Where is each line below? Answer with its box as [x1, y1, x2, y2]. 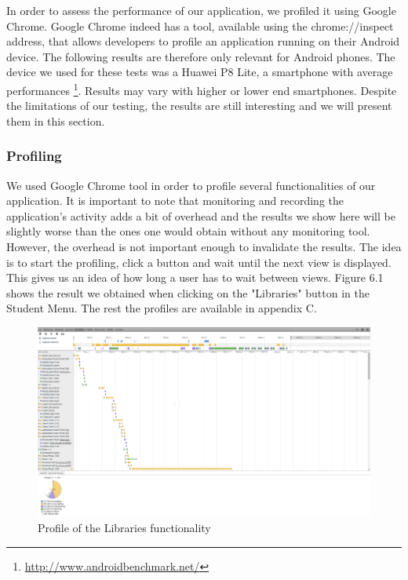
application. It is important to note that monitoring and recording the [6, 192, 344, 209]
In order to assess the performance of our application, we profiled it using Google [6, 2, 396, 18]
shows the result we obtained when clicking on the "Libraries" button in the [6, 284, 370, 301]
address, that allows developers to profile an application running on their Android [6, 33, 400, 49]
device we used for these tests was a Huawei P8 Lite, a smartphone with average [6, 64, 393, 80]
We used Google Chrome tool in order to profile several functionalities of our [6, 177, 376, 193]
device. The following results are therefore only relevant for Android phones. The [6, 48, 395, 64]
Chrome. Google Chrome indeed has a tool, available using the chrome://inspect [6, 17, 394, 34]
